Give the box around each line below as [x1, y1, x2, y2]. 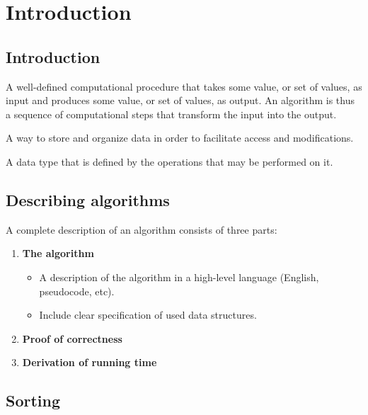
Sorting [6, 390, 61, 411]
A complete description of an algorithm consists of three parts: [6, 222, 277, 237]
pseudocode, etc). [39, 283, 115, 298]
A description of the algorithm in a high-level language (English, [39, 269, 319, 284]
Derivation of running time [22, 355, 157, 370]
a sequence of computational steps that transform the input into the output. [6, 106, 337, 121]
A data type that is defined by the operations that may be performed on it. [6, 154, 333, 169]
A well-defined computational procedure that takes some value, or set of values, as [6, 79, 362, 93]
